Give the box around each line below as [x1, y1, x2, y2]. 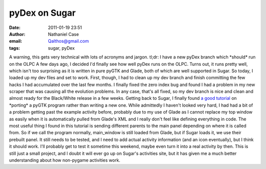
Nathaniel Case [48, 31, 79, 37]
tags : [9, 45, 20, 51]
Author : [9, 31, 26, 37]
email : [9, 38, 22, 44]
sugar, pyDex [48, 45, 75, 51]
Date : [9, 25, 21, 30]
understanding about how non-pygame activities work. [9, 157, 121, 163]
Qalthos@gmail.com [48, 38, 89, 44]
